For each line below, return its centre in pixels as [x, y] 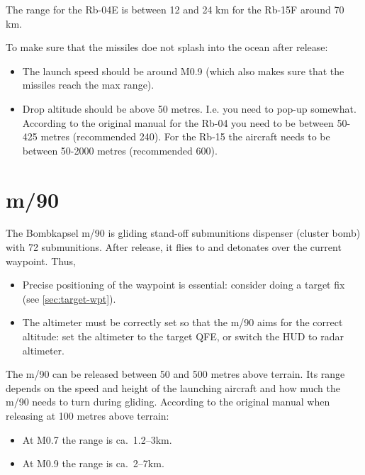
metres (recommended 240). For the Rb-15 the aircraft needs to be [185, 136]
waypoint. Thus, [41, 261]
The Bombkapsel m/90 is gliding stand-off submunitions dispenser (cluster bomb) [183, 233]
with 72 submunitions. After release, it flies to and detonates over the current [174, 247]
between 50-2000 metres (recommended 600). [120, 150]
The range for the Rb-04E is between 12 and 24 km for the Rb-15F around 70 [175, 9]
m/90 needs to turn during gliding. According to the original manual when [168, 402]
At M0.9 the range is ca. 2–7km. [93, 463]
